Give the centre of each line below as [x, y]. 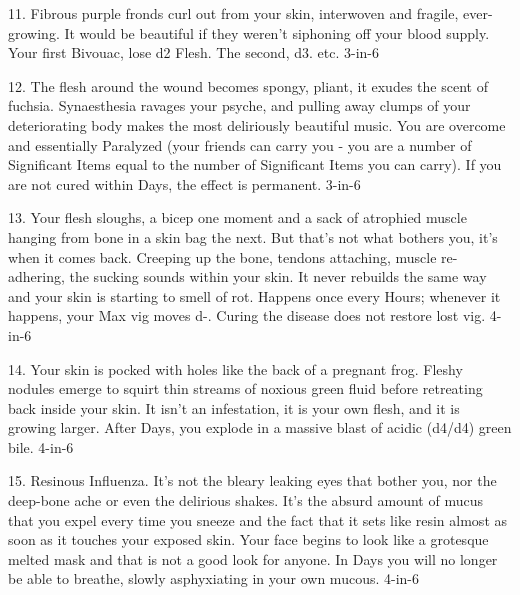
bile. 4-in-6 [41, 446]
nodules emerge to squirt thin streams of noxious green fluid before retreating [245, 388]
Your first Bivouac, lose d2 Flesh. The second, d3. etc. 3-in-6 [193, 52]
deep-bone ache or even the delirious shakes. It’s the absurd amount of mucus [245, 500]
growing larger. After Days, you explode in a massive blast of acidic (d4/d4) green [260, 427]
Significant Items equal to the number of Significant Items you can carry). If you [255, 164]
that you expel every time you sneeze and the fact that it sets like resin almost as [258, 519]
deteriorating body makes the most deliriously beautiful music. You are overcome [257, 124]
